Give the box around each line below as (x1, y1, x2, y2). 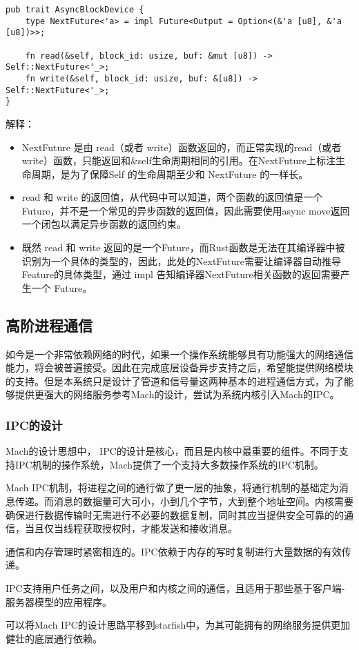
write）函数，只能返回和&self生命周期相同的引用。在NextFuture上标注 (21, 153, 336, 168)
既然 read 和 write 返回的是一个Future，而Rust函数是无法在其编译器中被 (21, 240, 345, 255)
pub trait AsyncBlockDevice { (6, 5, 144, 14)
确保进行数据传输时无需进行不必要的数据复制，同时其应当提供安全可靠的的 (6, 507, 344, 522)
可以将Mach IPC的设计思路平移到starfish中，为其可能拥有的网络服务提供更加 (6, 618, 351, 632)
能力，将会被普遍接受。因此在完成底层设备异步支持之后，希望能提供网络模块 (6, 360, 353, 375)
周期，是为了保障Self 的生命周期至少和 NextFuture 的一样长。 (31, 166, 309, 181)
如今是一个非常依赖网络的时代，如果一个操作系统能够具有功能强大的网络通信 (6, 346, 353, 361)
